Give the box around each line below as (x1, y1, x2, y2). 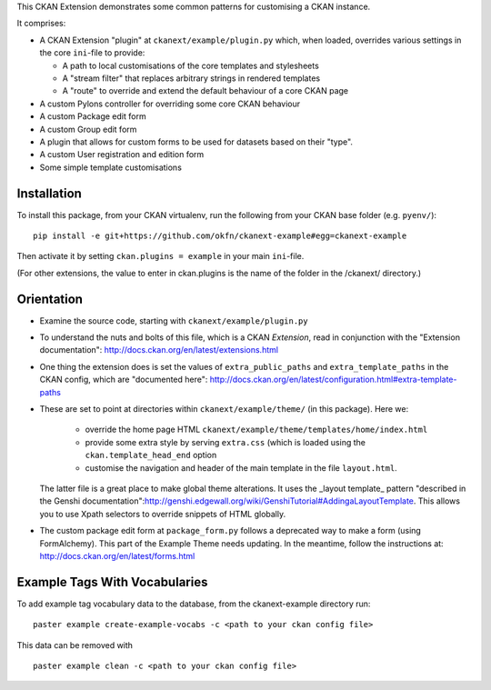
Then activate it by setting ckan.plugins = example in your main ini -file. (16, 251, 305, 262)
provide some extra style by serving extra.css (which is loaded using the (85, 436, 366, 447)
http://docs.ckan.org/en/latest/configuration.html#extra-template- (209, 374, 457, 385)
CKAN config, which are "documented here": (39, 374, 208, 385)
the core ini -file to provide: (39, 47, 145, 58)
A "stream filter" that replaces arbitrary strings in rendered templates (62, 73, 321, 84)
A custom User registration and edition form (39, 149, 205, 160)
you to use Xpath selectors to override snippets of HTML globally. (39, 508, 286, 519)
